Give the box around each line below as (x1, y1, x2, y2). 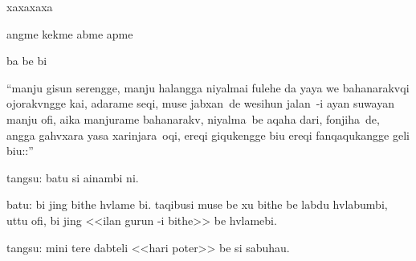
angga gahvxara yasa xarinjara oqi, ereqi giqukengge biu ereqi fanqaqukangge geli (6, 126, 410, 143)
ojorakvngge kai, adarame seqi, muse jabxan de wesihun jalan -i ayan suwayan (6, 95, 394, 112)
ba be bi (6, 52, 47, 69)
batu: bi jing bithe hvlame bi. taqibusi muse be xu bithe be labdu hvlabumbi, (6, 196, 388, 213)
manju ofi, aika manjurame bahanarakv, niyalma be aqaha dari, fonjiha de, (6, 110, 380, 127)
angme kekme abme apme (6, 25, 133, 42)
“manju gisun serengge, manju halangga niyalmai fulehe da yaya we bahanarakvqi (6, 79, 410, 96)
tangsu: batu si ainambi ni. (6, 169, 139, 186)
